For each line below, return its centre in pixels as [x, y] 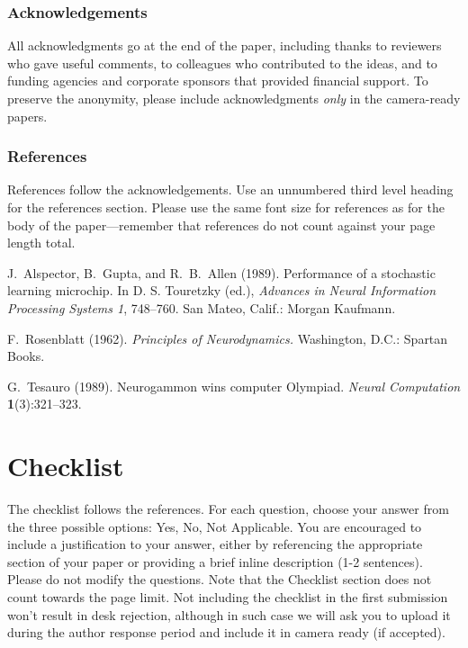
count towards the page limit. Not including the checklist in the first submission [228, 597]
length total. [41, 243]
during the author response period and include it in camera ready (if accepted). [226, 632]
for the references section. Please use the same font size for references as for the [226, 207]
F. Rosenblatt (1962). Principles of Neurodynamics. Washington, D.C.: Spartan [228, 338]
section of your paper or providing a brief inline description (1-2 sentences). [215, 561]
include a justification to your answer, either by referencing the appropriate [215, 544]
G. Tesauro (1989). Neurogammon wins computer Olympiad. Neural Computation [234, 386]
